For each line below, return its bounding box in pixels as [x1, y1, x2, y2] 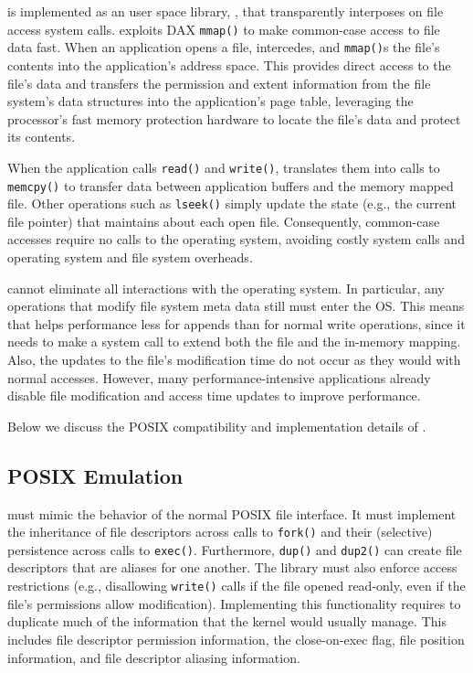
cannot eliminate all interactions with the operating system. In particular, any [7, 278, 445, 297]
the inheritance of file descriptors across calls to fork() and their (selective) [7, 522, 433, 541]
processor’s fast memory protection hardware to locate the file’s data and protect [7, 109, 461, 128]
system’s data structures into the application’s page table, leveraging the [7, 91, 414, 111]
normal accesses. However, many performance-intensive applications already [7, 368, 431, 387]
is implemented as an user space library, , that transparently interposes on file [7, 2, 444, 20]
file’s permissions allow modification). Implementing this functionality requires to [7, 593, 461, 613]
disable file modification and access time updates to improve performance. [7, 386, 421, 405]
